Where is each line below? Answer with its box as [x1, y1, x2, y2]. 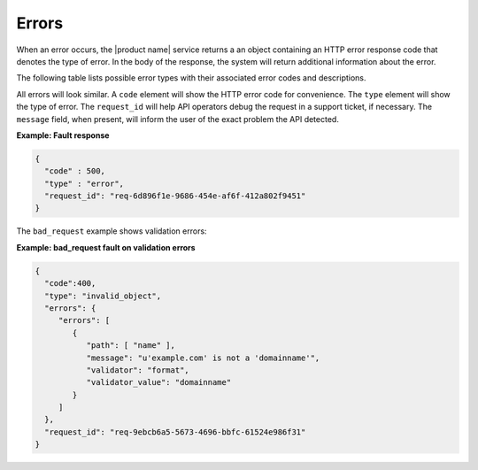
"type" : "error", [44, 178, 124, 189]
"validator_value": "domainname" [86, 377, 232, 388]
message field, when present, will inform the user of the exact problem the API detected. [16, 113, 340, 124]
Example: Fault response [16, 129, 110, 141]
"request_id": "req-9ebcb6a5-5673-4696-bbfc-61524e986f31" [44, 427, 306, 437]
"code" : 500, [44, 166, 106, 176]
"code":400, [44, 279, 96, 289]
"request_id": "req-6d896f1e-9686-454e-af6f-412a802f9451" [44, 191, 306, 201]
